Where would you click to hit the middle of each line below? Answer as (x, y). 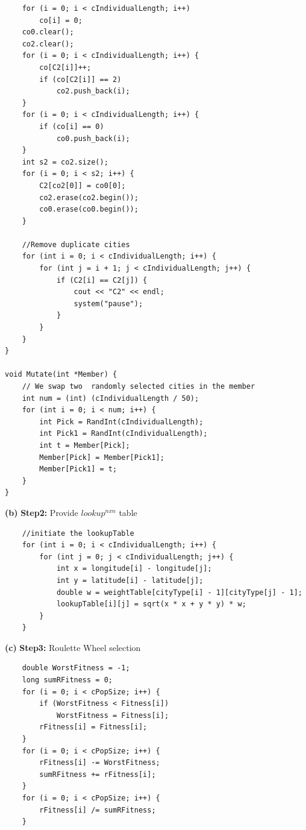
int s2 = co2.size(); (65, 162)
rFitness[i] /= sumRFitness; (98, 810)
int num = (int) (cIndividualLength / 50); (111, 398)
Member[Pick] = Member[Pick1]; (102, 457)
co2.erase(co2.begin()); (89, 197)
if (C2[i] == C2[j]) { (102, 280)
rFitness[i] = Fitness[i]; (93, 727)
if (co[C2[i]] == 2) (80, 79)
